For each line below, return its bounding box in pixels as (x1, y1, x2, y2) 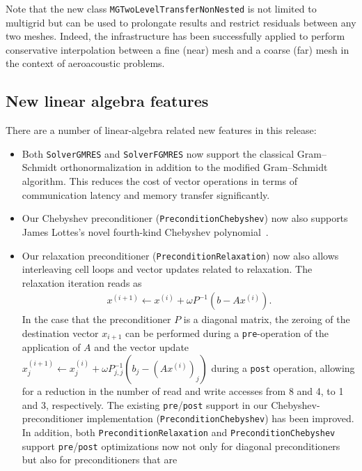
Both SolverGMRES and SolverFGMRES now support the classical (22, 146, 294, 160)
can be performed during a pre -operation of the (125, 325, 329, 340)
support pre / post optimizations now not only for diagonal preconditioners (22, 438, 340, 453)
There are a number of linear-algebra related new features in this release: (6, 123, 317, 137)
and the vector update (94, 340, 189, 354)
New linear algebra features (6, 90, 209, 112)
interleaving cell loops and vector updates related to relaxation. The (22, 262, 313, 276)
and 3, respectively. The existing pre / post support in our (22, 397, 268, 412)
